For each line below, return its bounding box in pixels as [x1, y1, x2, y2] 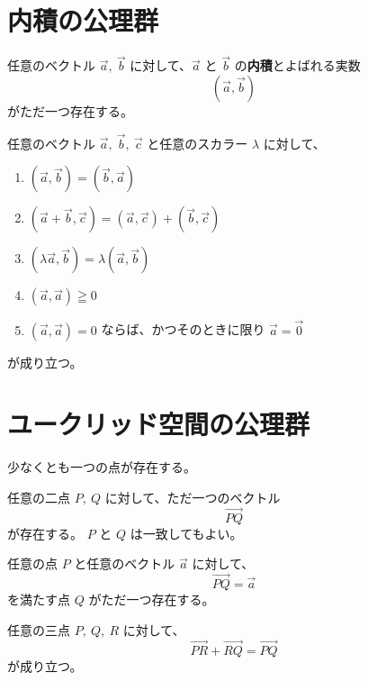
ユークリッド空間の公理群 [7, 405, 310, 442]
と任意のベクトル [74, 554, 175, 573]
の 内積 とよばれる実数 [234, 56, 361, 75]
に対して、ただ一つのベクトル [104, 487, 281, 506]
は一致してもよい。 [130, 523, 243, 542]
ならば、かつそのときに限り [101, 320, 265, 339]
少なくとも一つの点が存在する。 [7, 458, 196, 477]
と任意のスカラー [147, 133, 248, 152]
